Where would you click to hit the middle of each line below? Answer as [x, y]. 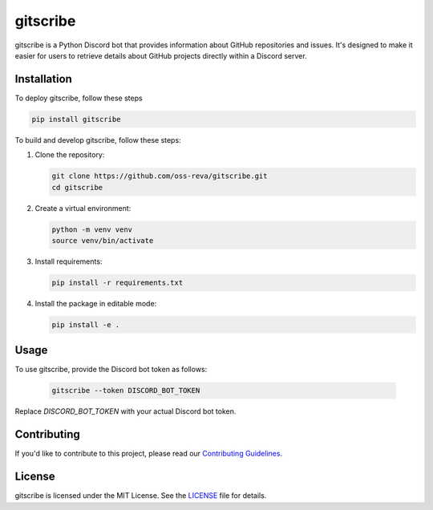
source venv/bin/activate [103, 240]
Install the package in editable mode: [96, 303]
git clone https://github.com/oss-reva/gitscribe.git [160, 176]
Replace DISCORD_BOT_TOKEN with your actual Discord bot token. [125, 411]
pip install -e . [86, 324]
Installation [43, 79]
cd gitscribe [77, 187]
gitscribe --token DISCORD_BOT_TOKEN [126, 391]
